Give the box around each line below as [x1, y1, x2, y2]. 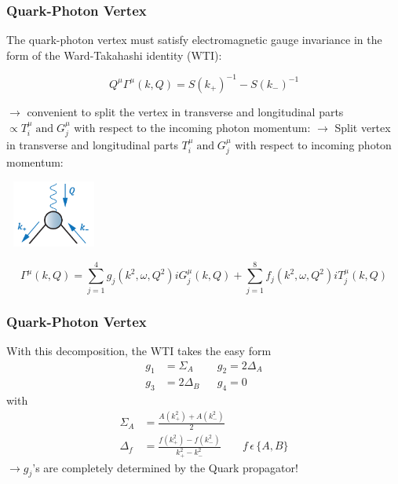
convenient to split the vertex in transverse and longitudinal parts [27, 103, 344, 119]
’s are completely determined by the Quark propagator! [32, 459, 298, 475]
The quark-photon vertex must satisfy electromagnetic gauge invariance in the [6, 31, 382, 48]
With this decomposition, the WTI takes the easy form [6, 343, 272, 359]
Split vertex [334, 119, 391, 135]
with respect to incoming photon [235, 136, 392, 152]
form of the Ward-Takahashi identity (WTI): [6, 46, 222, 63]
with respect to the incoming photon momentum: [74, 119, 311, 135]
